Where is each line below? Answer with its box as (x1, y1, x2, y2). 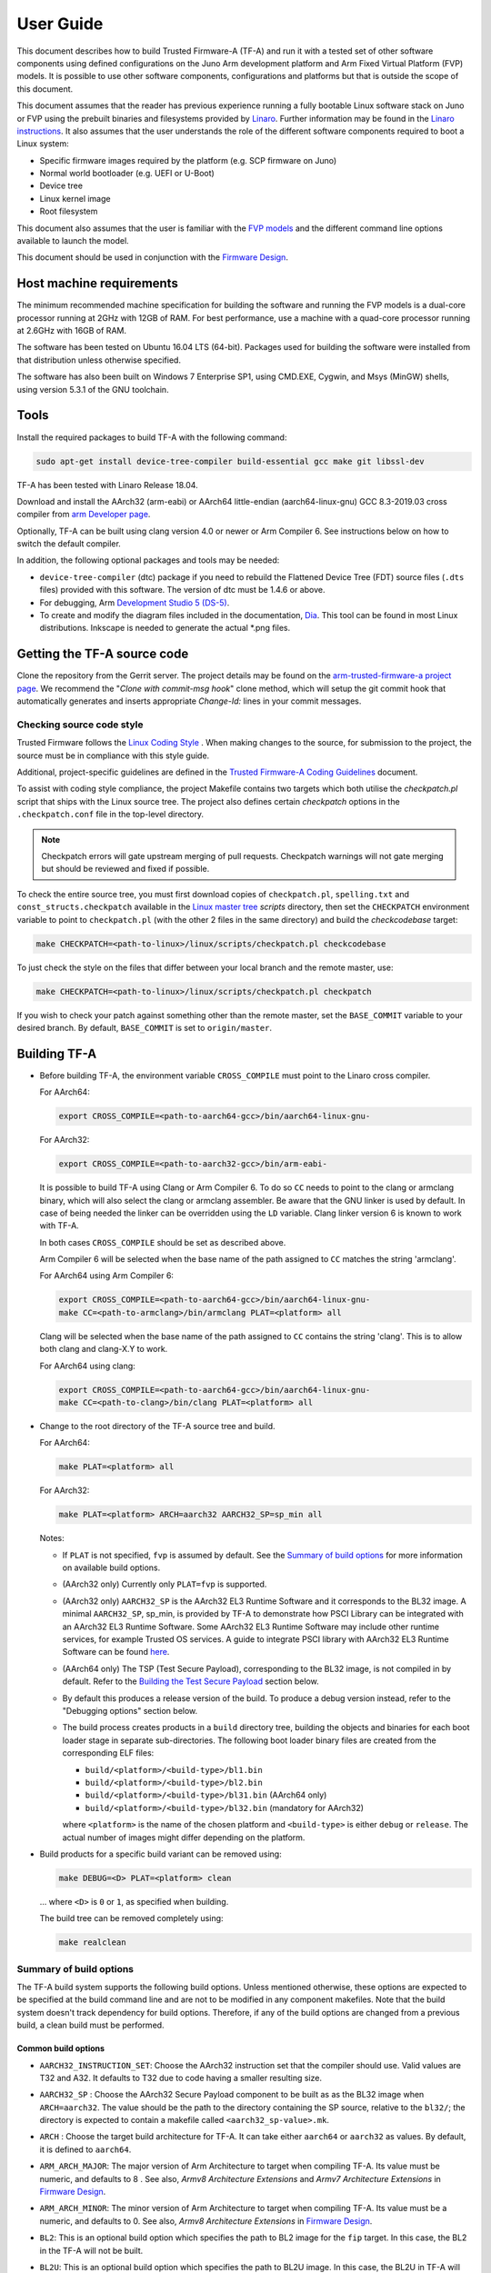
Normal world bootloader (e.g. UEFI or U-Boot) (39, 168, 215, 179)
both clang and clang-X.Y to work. (39, 1344, 168, 1355)
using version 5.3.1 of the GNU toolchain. (16, 384, 169, 395)
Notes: (39, 1533, 65, 1544)
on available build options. (62, 1562, 161, 1573)
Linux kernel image (39, 193, 111, 204)
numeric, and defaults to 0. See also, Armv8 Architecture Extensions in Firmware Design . (39, 2215, 373, 2227)
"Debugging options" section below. (62, 1705, 198, 1716)
